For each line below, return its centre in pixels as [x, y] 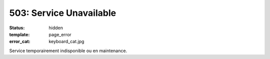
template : [19, 34]
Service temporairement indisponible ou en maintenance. [68, 51]
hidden [56, 28]
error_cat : [20, 42]
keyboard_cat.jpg [66, 42]
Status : [17, 28]
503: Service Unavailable [63, 13]
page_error [60, 34]
